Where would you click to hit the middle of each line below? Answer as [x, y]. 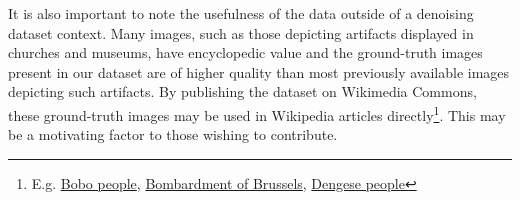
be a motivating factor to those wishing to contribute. [173, 134]
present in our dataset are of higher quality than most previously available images [259, 71]
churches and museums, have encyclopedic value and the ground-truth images [245, 52]
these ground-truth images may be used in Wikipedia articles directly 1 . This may [257, 113]
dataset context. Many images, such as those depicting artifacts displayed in [241, 32]
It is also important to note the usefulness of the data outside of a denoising [241, 13]
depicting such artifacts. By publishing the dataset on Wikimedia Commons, [242, 91]
